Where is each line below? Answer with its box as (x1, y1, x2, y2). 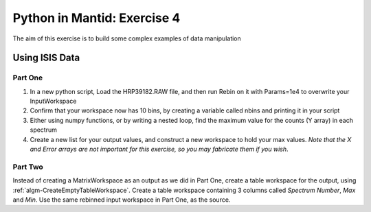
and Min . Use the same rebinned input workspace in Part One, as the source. (12, 196, 231, 204)
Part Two (12, 162, 44, 172)
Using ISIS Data (12, 52, 80, 64)
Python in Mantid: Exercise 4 (12, 10, 181, 25)
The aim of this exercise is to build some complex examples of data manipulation (12, 34, 242, 43)
